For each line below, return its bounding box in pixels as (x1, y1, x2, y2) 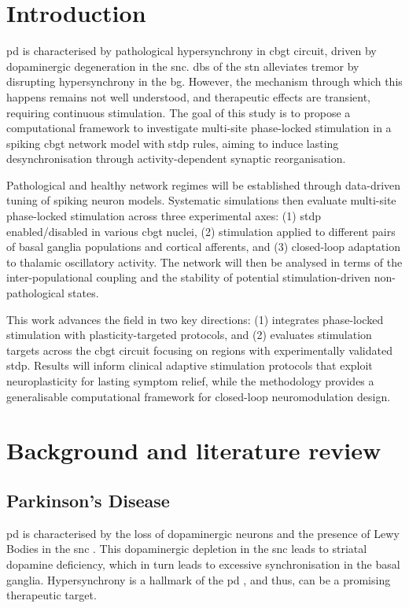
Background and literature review (6, 434, 381, 466)
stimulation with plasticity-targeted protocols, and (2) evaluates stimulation (6, 326, 372, 343)
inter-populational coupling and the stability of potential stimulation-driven (6, 269, 371, 286)
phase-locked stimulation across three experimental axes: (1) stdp (6, 208, 321, 224)
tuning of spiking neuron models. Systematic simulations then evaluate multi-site (6, 192, 396, 208)
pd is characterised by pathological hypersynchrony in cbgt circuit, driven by (6, 42, 377, 59)
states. (68, 285, 99, 301)
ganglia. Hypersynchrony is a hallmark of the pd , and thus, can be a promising (6, 571, 391, 588)
